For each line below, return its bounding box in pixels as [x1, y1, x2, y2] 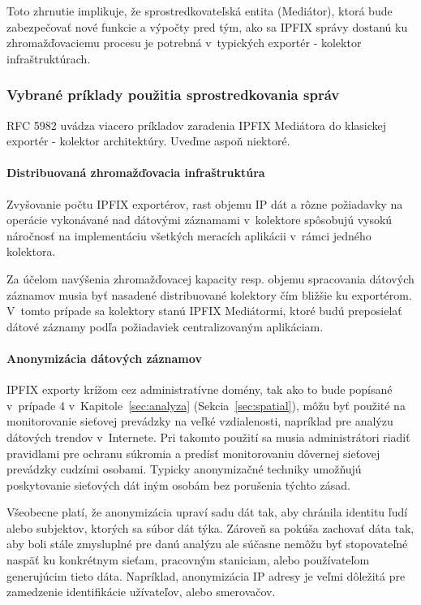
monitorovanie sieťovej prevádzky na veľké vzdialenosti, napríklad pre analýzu [6, 413, 393, 430]
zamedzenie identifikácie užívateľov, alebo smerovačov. [6, 583, 276, 600]
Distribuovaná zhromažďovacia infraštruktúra [6, 164, 265, 181]
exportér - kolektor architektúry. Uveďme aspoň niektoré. [6, 132, 290, 149]
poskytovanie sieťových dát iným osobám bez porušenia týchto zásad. [6, 476, 350, 493]
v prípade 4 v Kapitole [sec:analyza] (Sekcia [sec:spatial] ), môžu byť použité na [6, 396, 406, 413]
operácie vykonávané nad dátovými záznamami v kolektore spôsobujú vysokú [6, 211, 393, 228]
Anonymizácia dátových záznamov [6, 349, 202, 366]
